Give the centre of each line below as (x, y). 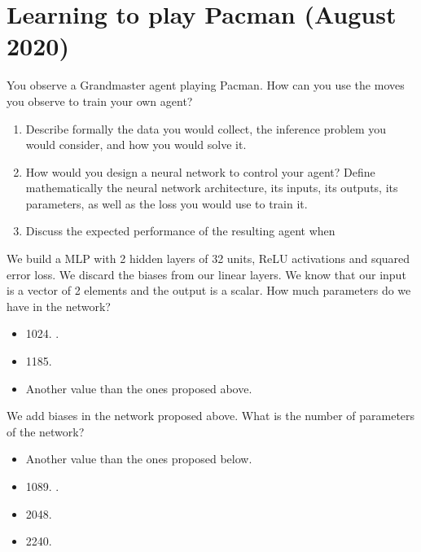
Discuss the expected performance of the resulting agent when (180, 231)
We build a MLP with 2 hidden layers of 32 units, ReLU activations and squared (208, 258)
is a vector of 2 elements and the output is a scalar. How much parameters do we (209, 290)
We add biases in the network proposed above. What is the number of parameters (211, 416)
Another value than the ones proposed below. (139, 459)
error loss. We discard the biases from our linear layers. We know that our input (206, 274)
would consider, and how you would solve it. (136, 145)
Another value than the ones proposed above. (139, 388)
